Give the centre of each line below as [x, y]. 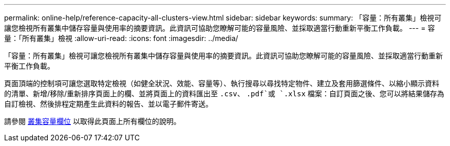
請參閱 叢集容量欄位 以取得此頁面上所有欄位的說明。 [92, 121]
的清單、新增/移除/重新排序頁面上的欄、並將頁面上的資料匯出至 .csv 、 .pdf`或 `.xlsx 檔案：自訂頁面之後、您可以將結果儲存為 [224, 93]
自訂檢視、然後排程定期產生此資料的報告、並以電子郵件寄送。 [108, 104]
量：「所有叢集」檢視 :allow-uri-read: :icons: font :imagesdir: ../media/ [121, 38]
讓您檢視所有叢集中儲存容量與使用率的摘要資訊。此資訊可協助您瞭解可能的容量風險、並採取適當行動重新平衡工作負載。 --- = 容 [220, 28]
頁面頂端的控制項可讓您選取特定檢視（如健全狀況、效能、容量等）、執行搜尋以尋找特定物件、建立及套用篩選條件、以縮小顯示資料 [222, 83]
